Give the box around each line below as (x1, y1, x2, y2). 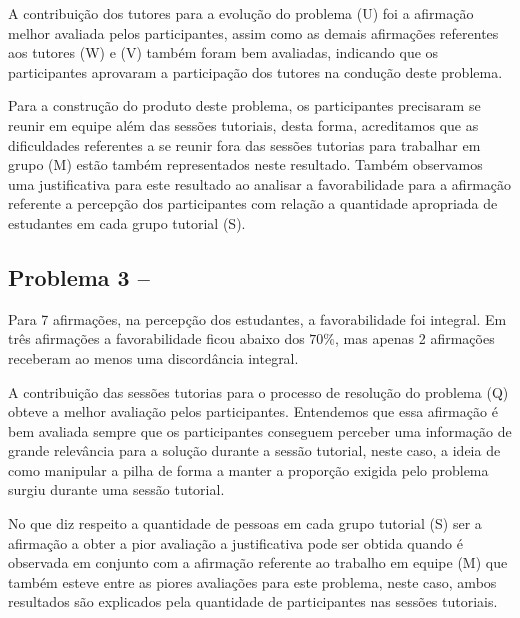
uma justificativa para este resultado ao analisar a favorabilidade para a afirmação (8, 173, 512, 194)
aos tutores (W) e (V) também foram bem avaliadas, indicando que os (8, 42, 439, 63)
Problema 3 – (8, 261, 150, 292)
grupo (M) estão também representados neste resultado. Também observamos (8, 154, 483, 175)
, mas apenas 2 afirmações (335, 328, 495, 349)
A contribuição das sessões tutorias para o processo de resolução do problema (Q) (8, 381, 509, 402)
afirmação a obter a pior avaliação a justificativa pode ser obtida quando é (8, 532, 463, 553)
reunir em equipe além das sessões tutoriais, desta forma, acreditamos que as (8, 114, 479, 135)
